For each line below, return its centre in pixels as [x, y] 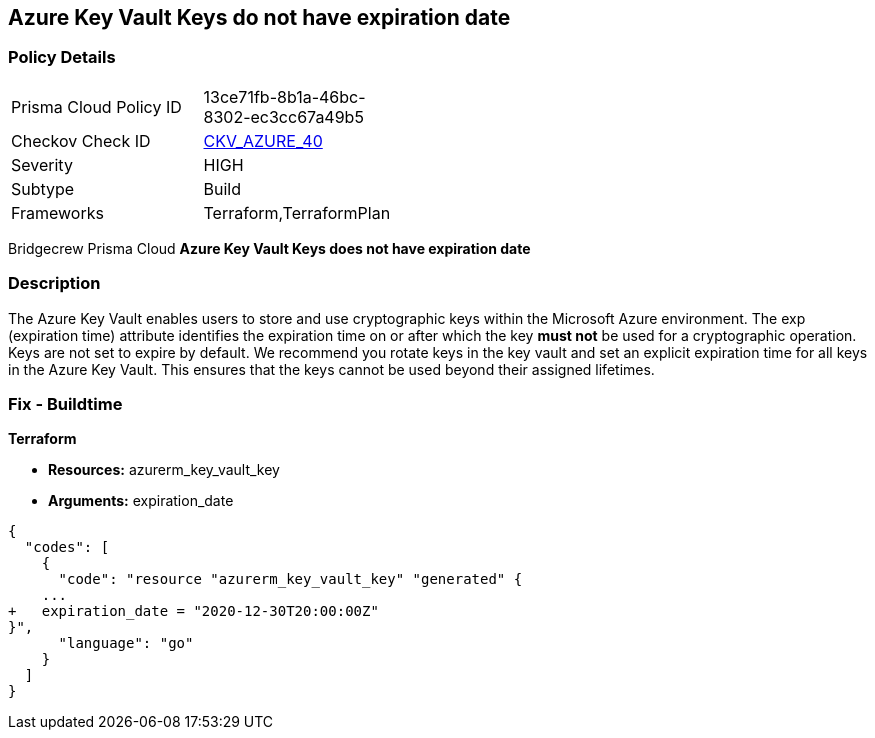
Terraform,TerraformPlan [297, 212]
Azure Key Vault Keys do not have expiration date [259, 17]
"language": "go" [126, 643]
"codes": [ [67, 547]
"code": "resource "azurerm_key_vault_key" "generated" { [290, 579]
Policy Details [62, 57]
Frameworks [57, 212]
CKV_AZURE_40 [263, 140]
